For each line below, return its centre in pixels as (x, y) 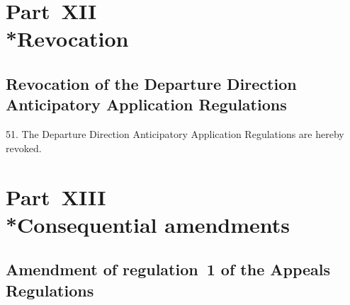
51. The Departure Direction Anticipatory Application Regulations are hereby (175, 134)
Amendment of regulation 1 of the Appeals (168, 269)
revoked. (24, 148)
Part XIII (56, 196)
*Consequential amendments (148, 224)
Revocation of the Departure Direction (151, 83)
